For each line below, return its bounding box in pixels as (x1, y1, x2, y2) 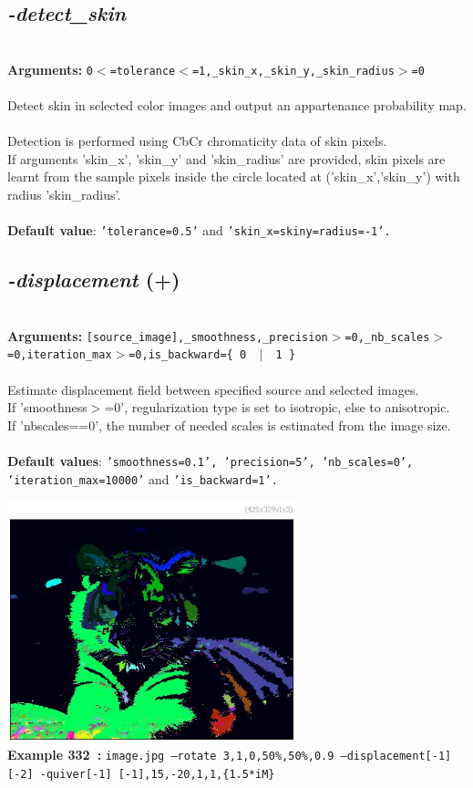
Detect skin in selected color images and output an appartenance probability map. (7, 96, 467, 115)
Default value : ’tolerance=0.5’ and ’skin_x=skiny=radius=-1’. (7, 221, 391, 240)
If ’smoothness (7, 398, 87, 417)
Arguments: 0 (7, 59, 94, 78)
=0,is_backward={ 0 (129, 348, 247, 362)
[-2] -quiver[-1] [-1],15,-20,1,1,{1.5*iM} (7, 768, 275, 782)
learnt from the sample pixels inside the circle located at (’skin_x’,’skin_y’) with (7, 167, 460, 186)
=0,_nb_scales (344, 330, 430, 344)
